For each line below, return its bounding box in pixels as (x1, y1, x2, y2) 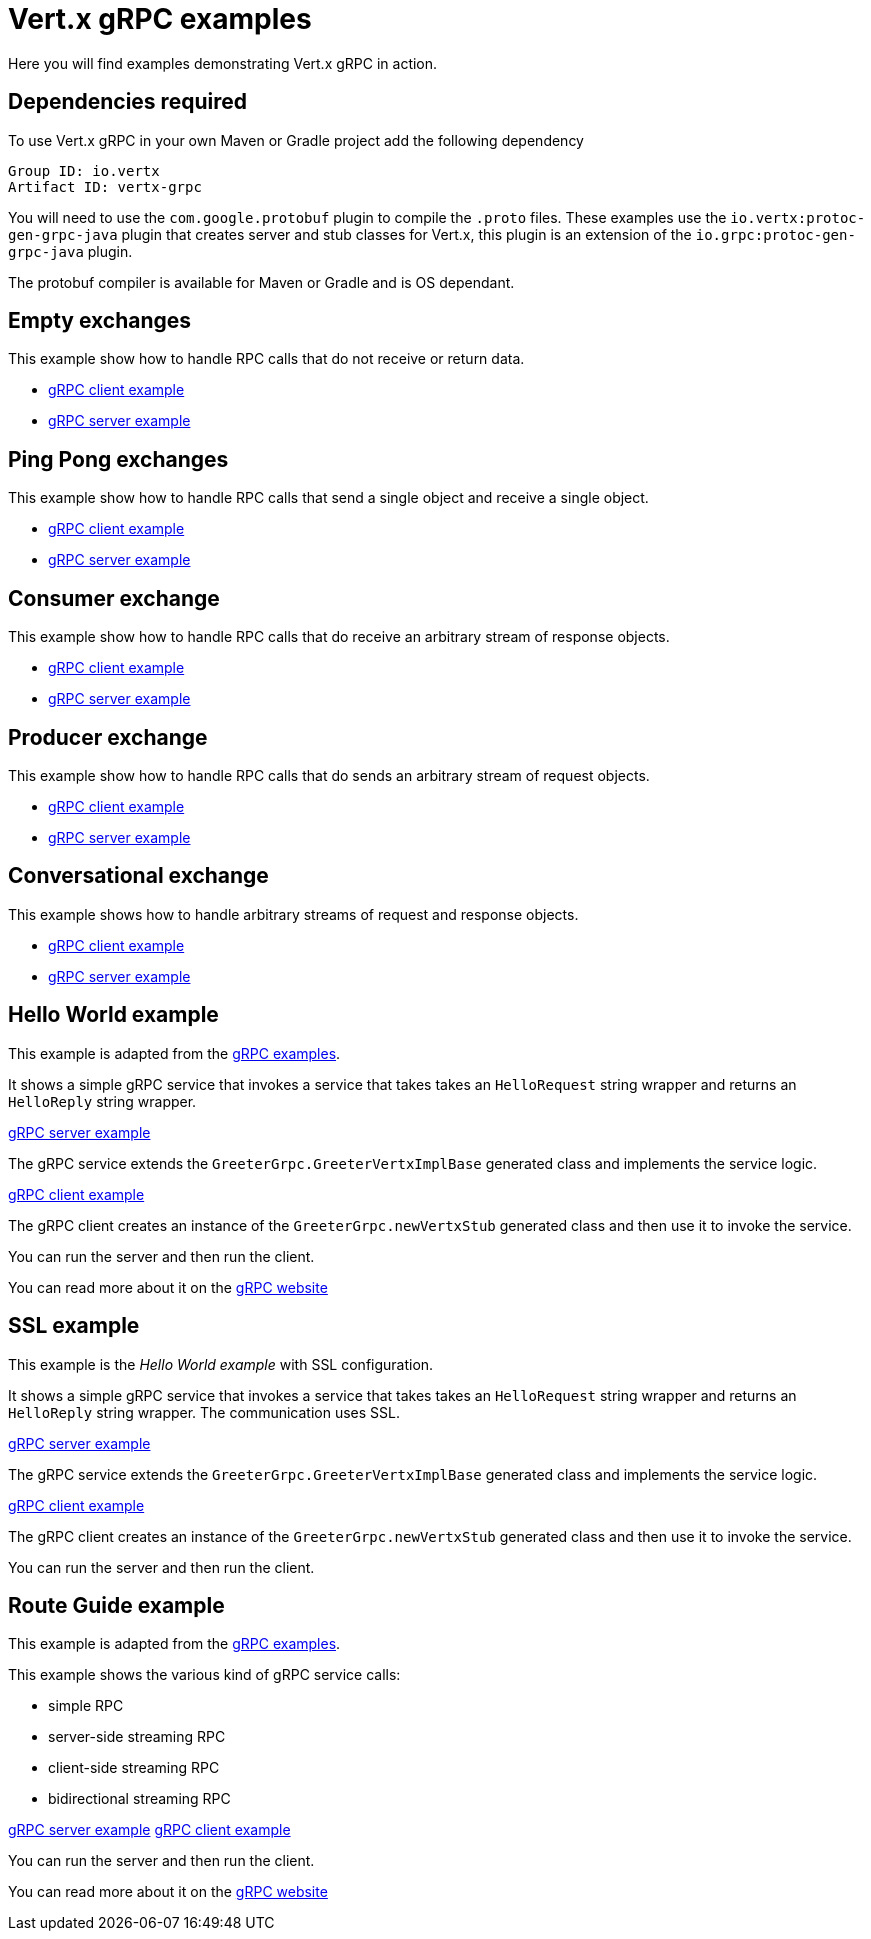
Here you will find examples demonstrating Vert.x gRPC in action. (8, 54, 438, 72)
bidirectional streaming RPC (48, 1790, 231, 1808)
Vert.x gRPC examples (8, 2, 312, 36)
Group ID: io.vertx (8, 162, 160, 179)
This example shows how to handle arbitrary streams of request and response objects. (8, 905, 579, 923)
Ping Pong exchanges (8, 446, 229, 472)
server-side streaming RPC (48, 1728, 226, 1746)
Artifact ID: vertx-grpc (8, 178, 202, 195)
